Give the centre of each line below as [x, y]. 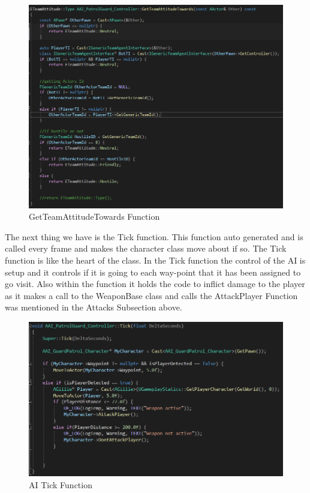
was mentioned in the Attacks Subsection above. [94, 307]
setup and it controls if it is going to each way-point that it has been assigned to [153, 272]
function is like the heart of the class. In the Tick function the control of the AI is [155, 260]
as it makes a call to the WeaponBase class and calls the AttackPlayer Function [151, 295]
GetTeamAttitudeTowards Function [94, 216]
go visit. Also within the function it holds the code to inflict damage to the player [155, 284]
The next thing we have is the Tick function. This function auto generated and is [154, 236]
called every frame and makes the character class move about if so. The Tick [146, 248]
